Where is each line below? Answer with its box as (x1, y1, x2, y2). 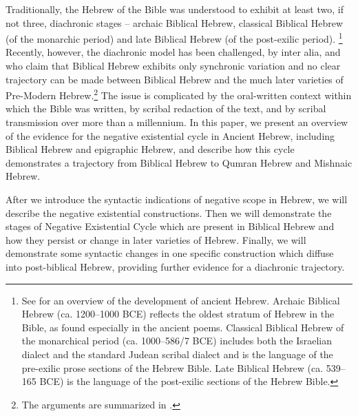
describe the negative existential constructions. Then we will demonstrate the (6, 205, 332, 220)
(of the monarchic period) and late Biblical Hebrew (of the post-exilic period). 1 (6, 30, 343, 45)
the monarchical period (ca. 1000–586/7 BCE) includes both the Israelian (21, 333, 333, 348)
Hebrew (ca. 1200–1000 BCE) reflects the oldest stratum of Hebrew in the (21, 306, 335, 321)
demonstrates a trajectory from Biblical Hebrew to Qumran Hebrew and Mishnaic (6, 155, 352, 169)
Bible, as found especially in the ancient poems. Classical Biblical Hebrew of (21, 320, 344, 334)
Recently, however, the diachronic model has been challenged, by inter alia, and (6, 45, 341, 59)
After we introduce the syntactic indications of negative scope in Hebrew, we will (6, 192, 348, 207)
